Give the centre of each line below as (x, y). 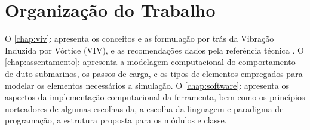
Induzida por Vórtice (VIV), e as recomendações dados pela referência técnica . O (154, 50)
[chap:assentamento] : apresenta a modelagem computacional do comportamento (150, 62)
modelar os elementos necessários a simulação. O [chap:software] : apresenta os (147, 85)
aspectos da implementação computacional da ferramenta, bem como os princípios (155, 97)
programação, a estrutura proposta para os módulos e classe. (116, 120)
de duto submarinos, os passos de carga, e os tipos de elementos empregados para (154, 73)
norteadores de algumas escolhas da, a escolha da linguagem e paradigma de (144, 108)
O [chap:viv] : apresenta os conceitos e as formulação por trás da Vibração (139, 38)
